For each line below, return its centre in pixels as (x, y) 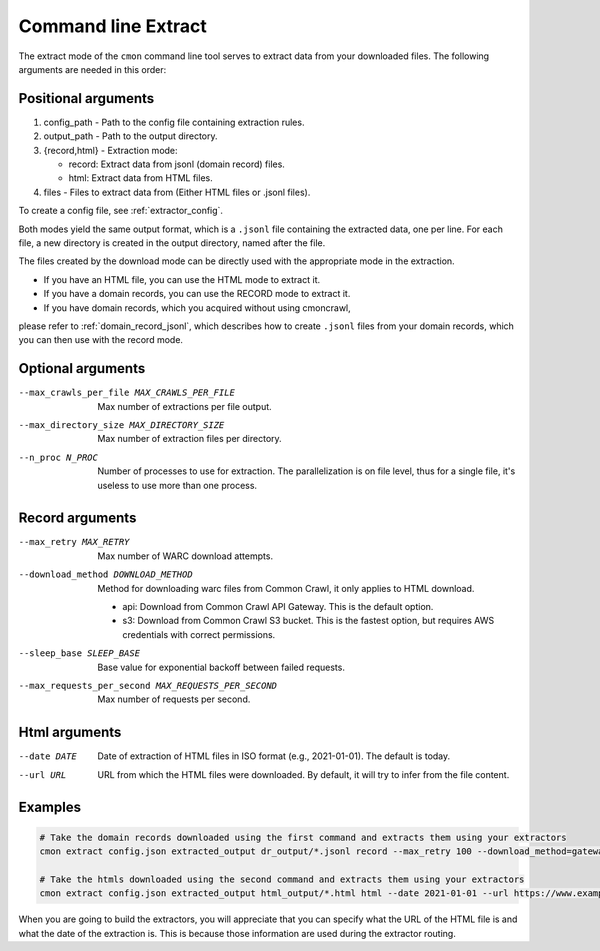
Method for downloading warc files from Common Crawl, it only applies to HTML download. (286, 588)
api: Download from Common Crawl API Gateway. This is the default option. (278, 607)
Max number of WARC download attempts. (185, 556)
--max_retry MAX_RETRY (74, 542)
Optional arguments (82, 368)
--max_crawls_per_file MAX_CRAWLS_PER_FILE (126, 393)
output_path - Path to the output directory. (131, 136)
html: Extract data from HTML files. (141, 178)
